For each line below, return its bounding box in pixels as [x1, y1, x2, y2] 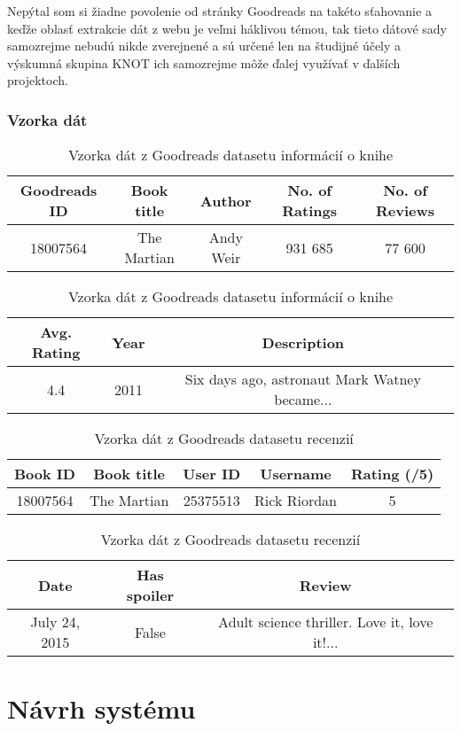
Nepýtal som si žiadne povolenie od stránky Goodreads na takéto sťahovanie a [7, 2, 432, 19]
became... [274, 389, 332, 410]
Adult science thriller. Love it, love [218, 611, 434, 633]
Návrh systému [7, 690, 196, 727]
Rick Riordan [254, 490, 337, 511]
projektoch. [7, 71, 68, 89]
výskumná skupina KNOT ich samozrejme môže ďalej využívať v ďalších [7, 53, 401, 72]
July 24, [30, 611, 81, 633]
